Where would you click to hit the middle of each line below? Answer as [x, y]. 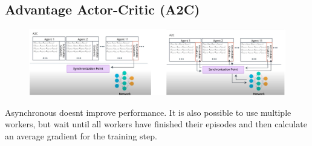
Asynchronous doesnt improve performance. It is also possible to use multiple [148, 112]
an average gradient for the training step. [81, 135]
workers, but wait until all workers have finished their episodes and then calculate [156, 124]
